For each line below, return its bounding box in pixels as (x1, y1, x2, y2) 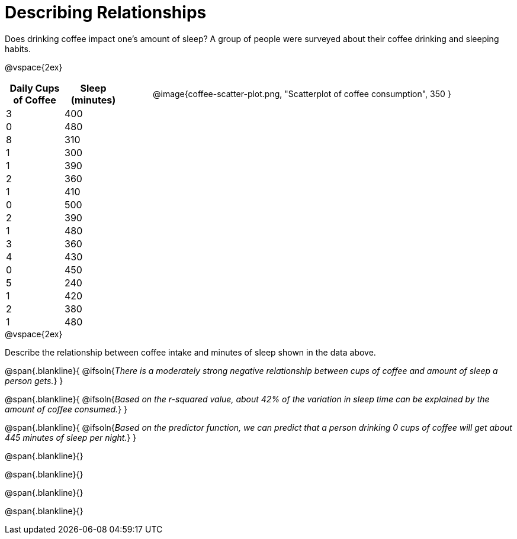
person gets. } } (5, 375, 63, 386)
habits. (5, 43, 31, 54)
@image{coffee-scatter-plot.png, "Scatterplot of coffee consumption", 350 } (153, 88, 451, 99)
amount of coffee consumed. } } (5, 404, 128, 414)
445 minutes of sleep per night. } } (5, 432, 137, 443)
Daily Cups (9, 82, 60, 94)
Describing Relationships (5, 2, 207, 22)
